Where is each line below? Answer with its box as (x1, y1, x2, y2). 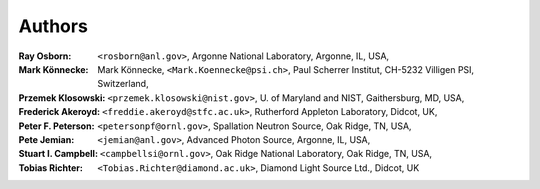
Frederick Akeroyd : (18, 106, 101, 118)
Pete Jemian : (18, 133, 75, 145)
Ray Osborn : (18, 50, 72, 62)
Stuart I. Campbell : (18, 148, 99, 160)
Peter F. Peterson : (18, 120, 95, 132)
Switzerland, (97, 78, 149, 90)
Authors (18, 15, 89, 37)
